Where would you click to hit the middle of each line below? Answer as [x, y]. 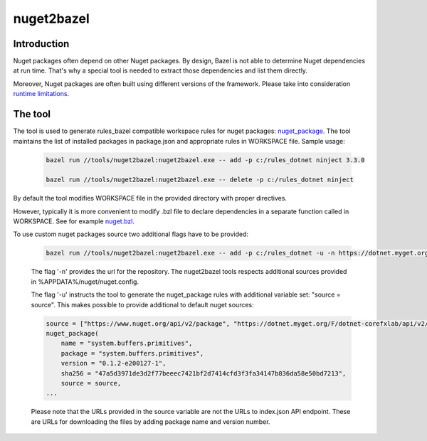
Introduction [41, 44]
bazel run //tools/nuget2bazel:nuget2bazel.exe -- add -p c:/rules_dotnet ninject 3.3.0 [206, 160]
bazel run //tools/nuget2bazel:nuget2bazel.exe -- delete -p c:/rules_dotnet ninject [200, 180]
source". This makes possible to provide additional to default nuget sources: [142, 304]
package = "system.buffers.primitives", [132, 353]
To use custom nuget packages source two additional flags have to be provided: [131, 234]
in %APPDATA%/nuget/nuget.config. [85, 282]
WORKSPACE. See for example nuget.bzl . [74, 221]
